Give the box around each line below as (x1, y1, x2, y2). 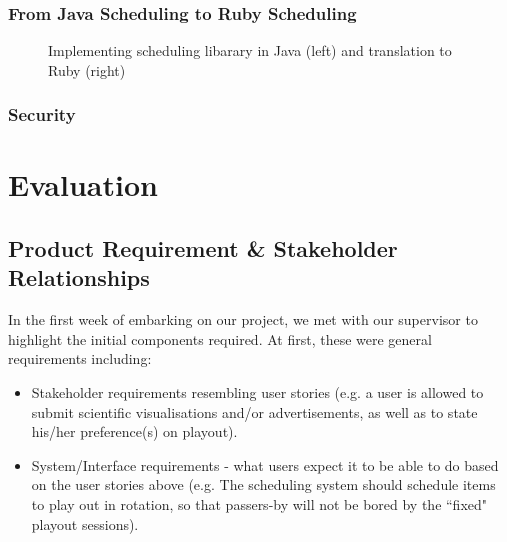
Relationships (8, 262, 150, 293)
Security (8, 102, 76, 127)
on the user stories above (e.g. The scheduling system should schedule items (31, 474, 496, 495)
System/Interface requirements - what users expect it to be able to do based (31, 454, 499, 475)
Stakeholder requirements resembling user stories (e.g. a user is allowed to (31, 382, 484, 402)
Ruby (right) (48, 59, 126, 80)
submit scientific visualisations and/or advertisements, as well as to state (31, 401, 478, 422)
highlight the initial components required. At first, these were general (8, 328, 432, 349)
